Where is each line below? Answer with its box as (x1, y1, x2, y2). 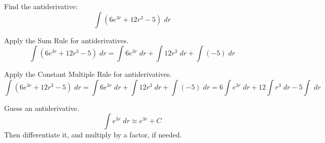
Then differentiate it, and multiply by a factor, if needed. (4, 129, 182, 140)
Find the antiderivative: (4, 1, 78, 11)
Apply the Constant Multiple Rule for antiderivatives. (4, 69, 172, 79)
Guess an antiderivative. (4, 102, 79, 113)
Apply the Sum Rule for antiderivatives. (4, 35, 129, 45)
